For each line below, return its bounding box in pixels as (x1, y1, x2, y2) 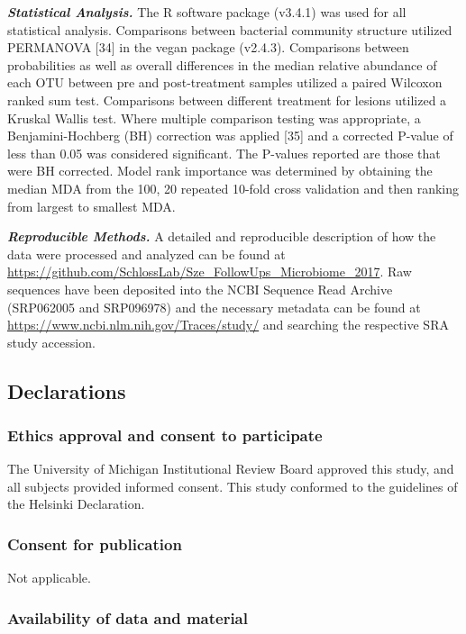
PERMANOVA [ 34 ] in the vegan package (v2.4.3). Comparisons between (7, 38, 409, 57)
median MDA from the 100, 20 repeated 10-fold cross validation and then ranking (7, 178, 460, 197)
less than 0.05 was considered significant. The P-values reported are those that (7, 143, 441, 162)
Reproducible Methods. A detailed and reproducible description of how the (7, 227, 436, 246)
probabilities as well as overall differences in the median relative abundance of (7, 55, 437, 74)
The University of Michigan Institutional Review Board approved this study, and (7, 459, 454, 478)
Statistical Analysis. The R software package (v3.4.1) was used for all (7, 3, 407, 21)
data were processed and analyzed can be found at (7, 244, 286, 263)
